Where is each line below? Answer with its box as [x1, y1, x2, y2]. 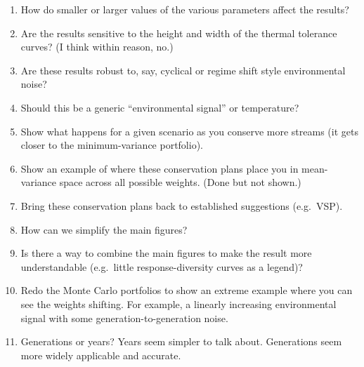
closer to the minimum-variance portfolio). [20, 138, 203, 152]
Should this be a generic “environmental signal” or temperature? [20, 100, 299, 114]
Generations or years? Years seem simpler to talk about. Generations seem [20, 334, 342, 349]
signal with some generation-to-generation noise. [20, 310, 228, 325]
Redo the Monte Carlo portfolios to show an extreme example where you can [20, 283, 353, 298]
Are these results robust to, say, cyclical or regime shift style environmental [20, 62, 346, 77]
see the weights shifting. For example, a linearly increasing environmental [20, 296, 337, 311]
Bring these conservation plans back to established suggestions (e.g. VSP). [20, 198, 343, 213]
